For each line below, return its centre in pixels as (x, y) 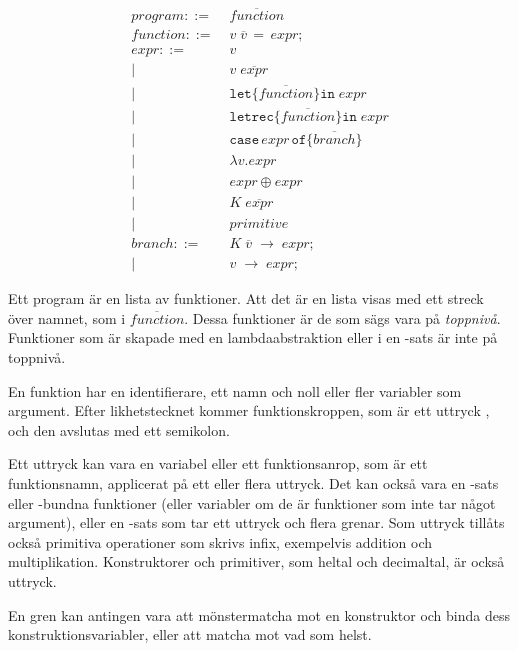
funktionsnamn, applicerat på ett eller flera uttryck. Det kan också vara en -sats (253, 483)
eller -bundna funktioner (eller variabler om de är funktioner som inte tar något (252, 502)
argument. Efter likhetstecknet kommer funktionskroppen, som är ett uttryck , (249, 410)
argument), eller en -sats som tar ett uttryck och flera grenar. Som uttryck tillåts (256, 522)
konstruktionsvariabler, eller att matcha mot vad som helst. (190, 634)
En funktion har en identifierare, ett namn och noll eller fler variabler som (235, 390)
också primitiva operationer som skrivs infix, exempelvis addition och (220, 541)
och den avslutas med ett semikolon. (119, 429)
